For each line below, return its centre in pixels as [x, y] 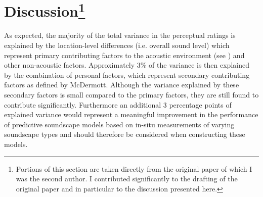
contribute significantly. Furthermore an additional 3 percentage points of [118, 104]
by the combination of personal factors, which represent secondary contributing [127, 75]
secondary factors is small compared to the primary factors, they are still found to [131, 95]
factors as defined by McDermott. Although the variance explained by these [122, 85]
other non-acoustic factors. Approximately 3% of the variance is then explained [127, 65]
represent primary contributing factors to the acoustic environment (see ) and [124, 55]
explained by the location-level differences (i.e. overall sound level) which [117, 45]
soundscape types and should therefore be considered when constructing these [125, 134]
